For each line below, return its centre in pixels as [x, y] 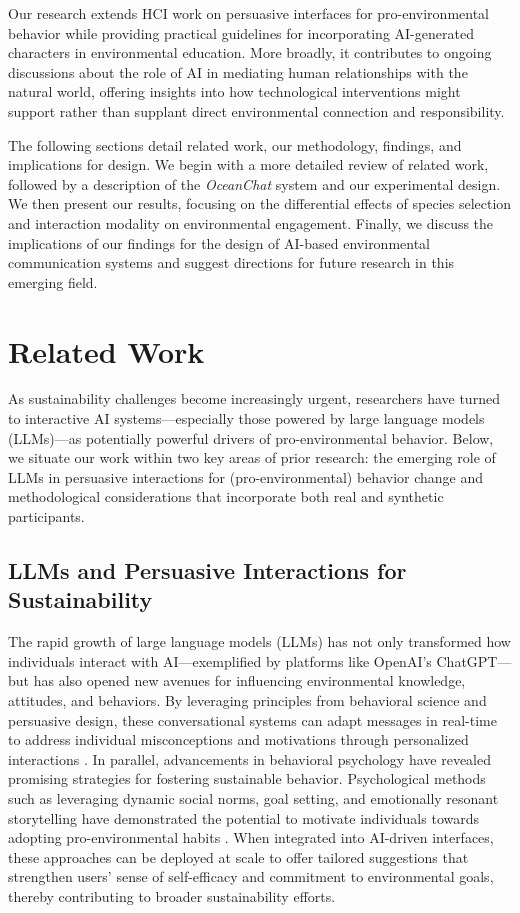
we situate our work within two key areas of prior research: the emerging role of [252, 457]
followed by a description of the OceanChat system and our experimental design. [254, 183]
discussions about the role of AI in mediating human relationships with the [238, 71]
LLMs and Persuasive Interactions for [207, 569]
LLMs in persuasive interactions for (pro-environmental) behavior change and [246, 476]
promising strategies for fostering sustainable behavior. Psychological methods [247, 778]
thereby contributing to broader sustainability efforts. [172, 895]
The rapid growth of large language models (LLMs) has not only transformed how [259, 641]
